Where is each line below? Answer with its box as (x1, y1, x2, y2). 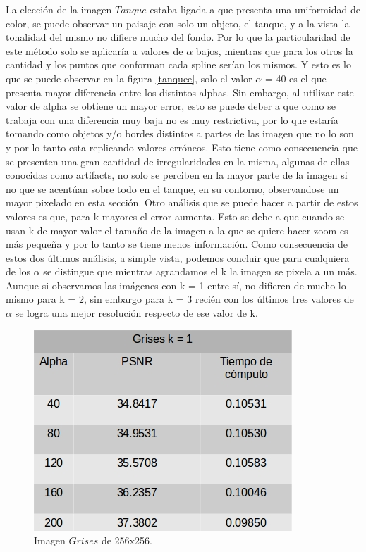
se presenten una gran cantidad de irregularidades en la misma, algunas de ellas (6, 153, 350, 168)
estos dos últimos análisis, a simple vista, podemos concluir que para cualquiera (6, 250, 350, 265)
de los (6, 264, 31, 279)
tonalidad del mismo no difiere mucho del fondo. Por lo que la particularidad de (6, 30, 350, 44)
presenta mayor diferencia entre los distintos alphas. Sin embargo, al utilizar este (6, 84, 354, 99)
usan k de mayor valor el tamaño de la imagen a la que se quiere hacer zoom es (6, 222, 348, 237)
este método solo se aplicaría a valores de (6, 43, 183, 58)
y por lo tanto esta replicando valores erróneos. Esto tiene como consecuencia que (6, 139, 358, 154)
